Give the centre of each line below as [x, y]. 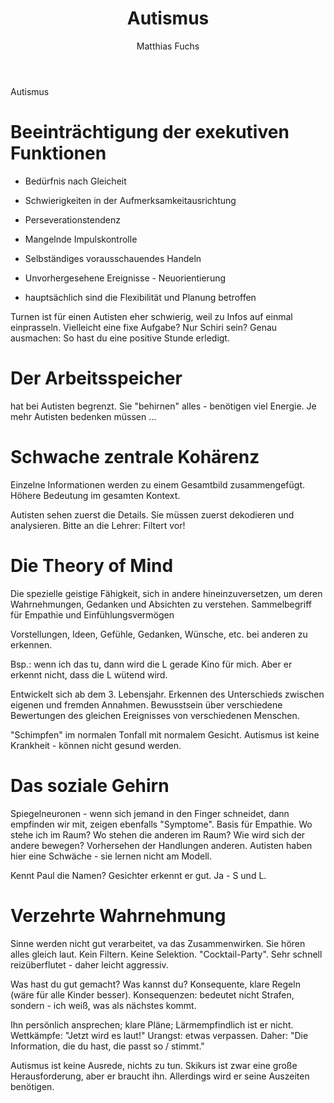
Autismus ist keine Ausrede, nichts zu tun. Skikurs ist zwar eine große [154, 1065]
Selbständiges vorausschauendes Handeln [113, 258]
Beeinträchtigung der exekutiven [150, 132]
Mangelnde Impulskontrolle [81, 239]
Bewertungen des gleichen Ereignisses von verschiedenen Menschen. [155, 715]
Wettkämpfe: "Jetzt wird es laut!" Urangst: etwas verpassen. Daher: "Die [159, 1035]
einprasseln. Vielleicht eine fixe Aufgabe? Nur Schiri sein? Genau [144, 327]
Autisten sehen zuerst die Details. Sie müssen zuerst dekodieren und [152, 514]
